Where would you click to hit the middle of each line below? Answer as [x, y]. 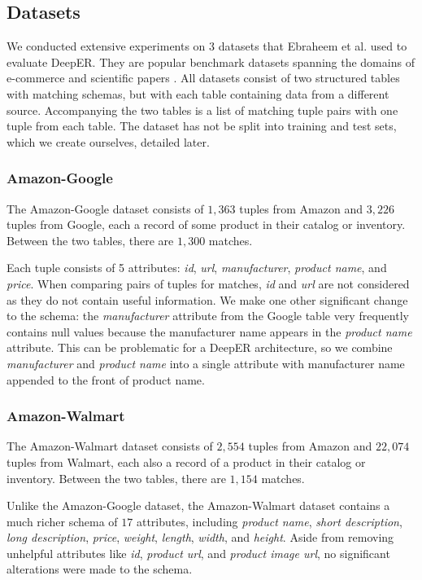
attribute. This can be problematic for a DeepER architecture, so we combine [200, 347]
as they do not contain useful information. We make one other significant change [207, 299]
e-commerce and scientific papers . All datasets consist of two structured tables [203, 78]
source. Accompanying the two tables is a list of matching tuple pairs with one [202, 110]
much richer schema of [62, 521]
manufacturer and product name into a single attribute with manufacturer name [206, 363]
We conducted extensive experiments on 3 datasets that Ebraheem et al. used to [207, 46]
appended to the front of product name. [106, 379]
